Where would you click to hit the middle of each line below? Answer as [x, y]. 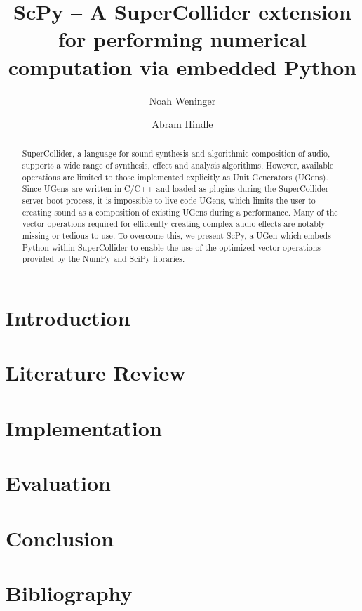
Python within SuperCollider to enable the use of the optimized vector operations [172, 247]
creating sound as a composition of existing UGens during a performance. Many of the [180, 212]
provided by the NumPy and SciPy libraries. [103, 259]
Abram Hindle [182, 124]
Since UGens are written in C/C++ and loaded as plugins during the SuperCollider [175, 189]
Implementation [84, 427]
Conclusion [60, 538]
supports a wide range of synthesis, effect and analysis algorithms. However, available [178, 165]
